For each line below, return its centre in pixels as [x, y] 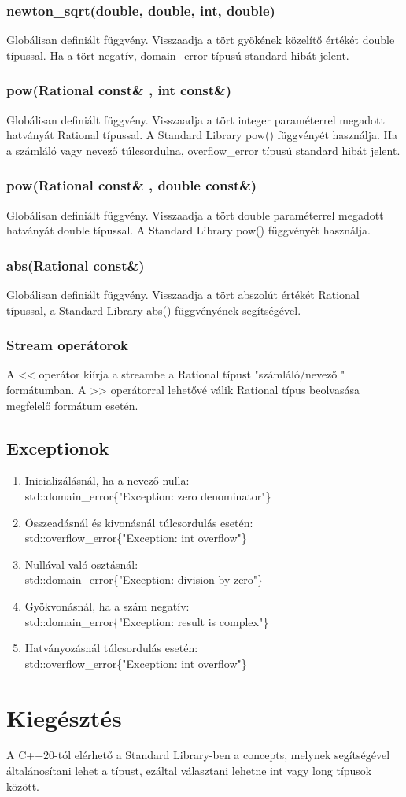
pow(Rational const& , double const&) [132, 185]
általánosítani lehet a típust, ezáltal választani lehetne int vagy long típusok [189, 771]
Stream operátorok [67, 345]
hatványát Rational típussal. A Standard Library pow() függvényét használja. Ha [202, 135]
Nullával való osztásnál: [81, 564]
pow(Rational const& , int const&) [119, 90]
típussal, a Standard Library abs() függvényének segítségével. [154, 310]
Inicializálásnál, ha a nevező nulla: [107, 480]
